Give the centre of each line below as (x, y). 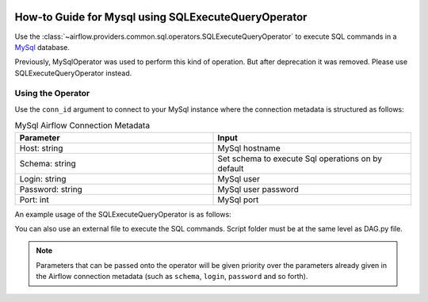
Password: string (51, 189)
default (231, 168)
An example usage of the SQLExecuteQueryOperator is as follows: (123, 214)
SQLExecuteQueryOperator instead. (73, 73)
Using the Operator (52, 94)
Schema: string (48, 163)
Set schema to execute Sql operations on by (300, 159)
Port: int (34, 200)
